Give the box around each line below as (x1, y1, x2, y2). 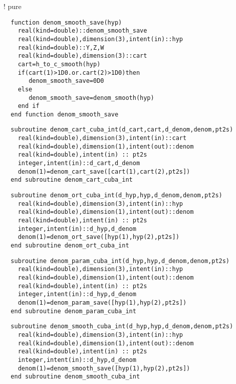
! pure (4, 1, 22, 11)
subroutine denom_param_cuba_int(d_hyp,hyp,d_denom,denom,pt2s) (11, 257, 230, 265)
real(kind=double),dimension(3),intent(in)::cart (18, 135, 187, 142)
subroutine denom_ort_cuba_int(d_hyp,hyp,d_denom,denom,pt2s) (11, 192, 222, 199)
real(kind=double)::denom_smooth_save (18, 27, 147, 35)
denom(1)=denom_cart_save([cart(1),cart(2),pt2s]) (18, 168, 190, 175)
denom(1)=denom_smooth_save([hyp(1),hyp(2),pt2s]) (18, 364, 190, 372)
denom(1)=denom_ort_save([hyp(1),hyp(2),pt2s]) (18, 233, 179, 241)
